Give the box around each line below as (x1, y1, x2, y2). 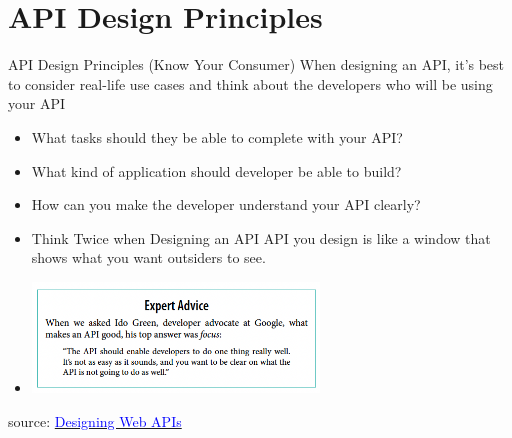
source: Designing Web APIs (8, 410, 182, 431)
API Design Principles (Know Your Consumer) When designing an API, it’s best (8, 54, 505, 75)
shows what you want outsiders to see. (31, 247, 266, 268)
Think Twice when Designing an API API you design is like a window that (31, 227, 491, 248)
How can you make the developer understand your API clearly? (31, 194, 421, 215)
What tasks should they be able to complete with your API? (31, 126, 403, 147)
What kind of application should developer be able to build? (31, 160, 402, 181)
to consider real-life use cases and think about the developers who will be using (8, 73, 493, 94)
